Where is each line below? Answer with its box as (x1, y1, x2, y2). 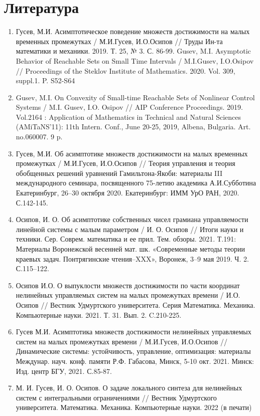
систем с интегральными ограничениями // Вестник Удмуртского (16, 392, 217, 402)
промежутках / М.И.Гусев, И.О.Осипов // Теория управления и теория (16, 158, 235, 168)
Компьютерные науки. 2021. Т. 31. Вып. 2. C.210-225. (16, 309, 182, 320)
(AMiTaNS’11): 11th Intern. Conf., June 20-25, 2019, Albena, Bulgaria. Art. (16, 121, 251, 132)
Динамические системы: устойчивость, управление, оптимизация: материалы (16, 346, 251, 356)
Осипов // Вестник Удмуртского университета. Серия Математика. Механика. (16, 299, 255, 310)
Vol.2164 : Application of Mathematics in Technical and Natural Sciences (16, 111, 241, 122)
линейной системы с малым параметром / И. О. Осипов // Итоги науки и (16, 224, 244, 234)
